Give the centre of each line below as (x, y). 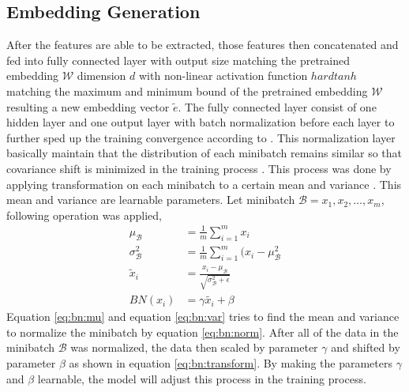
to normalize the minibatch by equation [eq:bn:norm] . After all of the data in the (203, 332)
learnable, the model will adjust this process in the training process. (202, 378)
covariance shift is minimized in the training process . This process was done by (199, 168)
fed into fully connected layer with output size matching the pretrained (178, 60)
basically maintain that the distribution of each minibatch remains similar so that (204, 153)
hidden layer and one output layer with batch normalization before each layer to (201, 122)
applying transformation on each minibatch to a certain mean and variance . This (204, 184)
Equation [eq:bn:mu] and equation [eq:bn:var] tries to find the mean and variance (203, 317)
